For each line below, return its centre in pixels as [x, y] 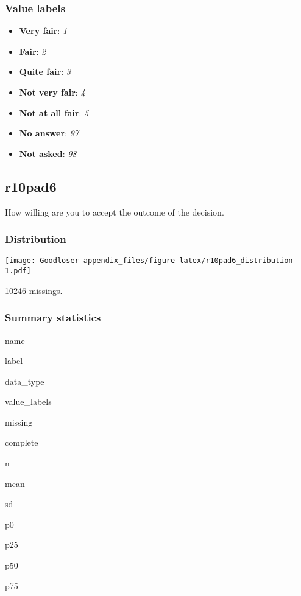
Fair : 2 [33, 51]
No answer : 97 [49, 133]
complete [22, 442]
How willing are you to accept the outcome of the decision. [115, 212]
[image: [20, 261]
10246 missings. [34, 290]
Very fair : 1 [43, 31]
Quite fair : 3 [45, 72]
